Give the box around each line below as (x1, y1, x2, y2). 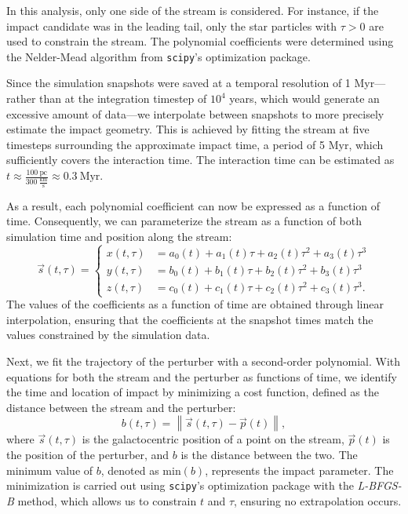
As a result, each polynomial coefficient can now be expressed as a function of (6, 197, 381, 213)
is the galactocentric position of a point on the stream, (82, 431, 344, 447)
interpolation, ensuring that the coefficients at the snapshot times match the (6, 311, 373, 327)
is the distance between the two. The (180, 446, 358, 462)
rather (6, 90, 36, 107)
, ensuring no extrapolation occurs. (234, 492, 402, 509)
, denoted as (100, 461, 159, 478)
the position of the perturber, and (6, 446, 169, 462)
